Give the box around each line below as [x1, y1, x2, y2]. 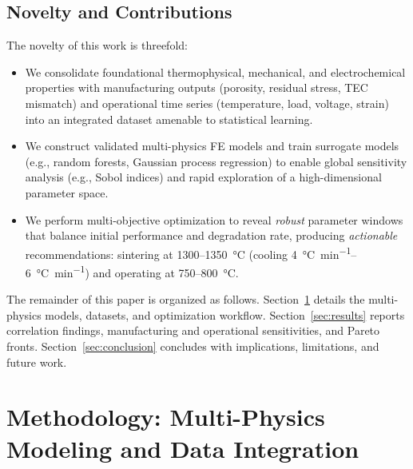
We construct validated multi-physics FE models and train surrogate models [25, 137, 399, 154]
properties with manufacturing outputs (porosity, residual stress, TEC [25, 79, 368, 96]
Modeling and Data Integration [6, 431, 359, 464]
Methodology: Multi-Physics [6, 400, 325, 433]
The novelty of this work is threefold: [6, 37, 188, 54]
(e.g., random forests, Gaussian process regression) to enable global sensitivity [25, 153, 407, 169]
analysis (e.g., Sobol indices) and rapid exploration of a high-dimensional [25, 169, 382, 185]
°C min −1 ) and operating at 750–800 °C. [36, 261, 239, 280]
